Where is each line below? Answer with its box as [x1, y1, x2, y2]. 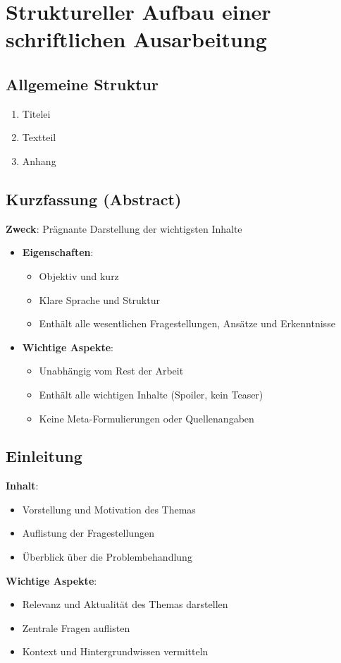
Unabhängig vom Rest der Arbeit [39, 363, 184, 378]
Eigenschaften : [22, 245, 94, 260]
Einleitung [6, 445, 82, 467]
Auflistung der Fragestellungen [22, 525, 154, 540]
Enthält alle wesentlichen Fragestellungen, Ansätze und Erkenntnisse [39, 316, 335, 331]
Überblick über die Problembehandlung [22, 549, 192, 564]
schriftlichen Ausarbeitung [6, 25, 267, 54]
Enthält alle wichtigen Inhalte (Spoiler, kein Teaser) [39, 387, 263, 401]
